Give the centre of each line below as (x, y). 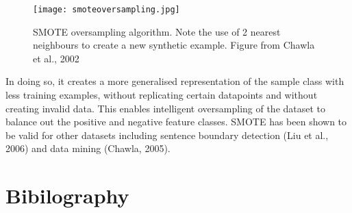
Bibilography (67, 196)
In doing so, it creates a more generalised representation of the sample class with (175, 81)
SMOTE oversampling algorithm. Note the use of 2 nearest (157, 31)
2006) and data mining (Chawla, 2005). (88, 148)
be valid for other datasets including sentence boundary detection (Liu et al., (167, 135)
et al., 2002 (56, 58)
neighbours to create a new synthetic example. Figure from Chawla (174, 45)
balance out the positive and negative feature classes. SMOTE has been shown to (176, 122)
